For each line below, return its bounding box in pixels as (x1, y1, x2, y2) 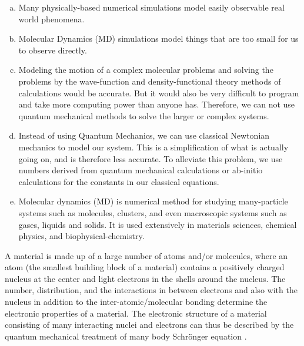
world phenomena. (18, 12, 85, 25)
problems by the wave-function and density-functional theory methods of (18, 75, 281, 87)
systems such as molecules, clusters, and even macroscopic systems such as (18, 206, 287, 219)
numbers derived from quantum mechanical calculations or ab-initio (18, 164, 263, 176)
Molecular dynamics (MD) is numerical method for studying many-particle (18, 195, 288, 207)
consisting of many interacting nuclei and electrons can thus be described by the (5, 318, 294, 331)
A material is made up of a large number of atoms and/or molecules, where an (5, 249, 288, 261)
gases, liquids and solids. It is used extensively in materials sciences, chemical (18, 218, 297, 230)
